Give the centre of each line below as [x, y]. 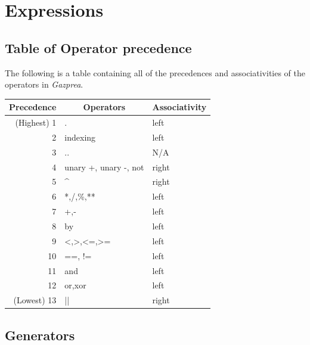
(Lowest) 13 [35, 300]
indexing [80, 137]
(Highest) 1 [36, 122]
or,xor [75, 285]
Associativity [179, 107]
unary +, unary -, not [104, 167]
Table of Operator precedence [98, 47]
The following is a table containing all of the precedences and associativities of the [155, 72]
